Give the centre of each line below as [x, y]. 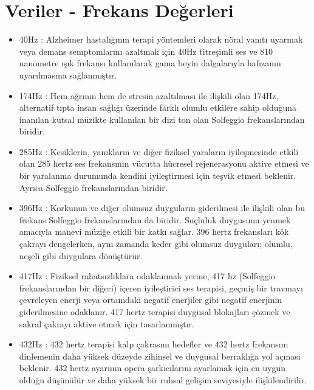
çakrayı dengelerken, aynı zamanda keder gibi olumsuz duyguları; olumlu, [156, 244]
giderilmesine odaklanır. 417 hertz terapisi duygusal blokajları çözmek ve [155, 312]
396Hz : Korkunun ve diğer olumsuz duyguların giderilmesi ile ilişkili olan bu [162, 208]
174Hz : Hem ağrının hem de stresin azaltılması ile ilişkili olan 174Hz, [149, 95]
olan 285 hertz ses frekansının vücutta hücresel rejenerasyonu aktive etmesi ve [164, 163]
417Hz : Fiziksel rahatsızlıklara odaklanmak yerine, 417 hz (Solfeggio [147, 276]
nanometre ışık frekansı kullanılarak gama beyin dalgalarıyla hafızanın [150, 63]
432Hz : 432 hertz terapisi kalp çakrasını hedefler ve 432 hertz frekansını [154, 344]
